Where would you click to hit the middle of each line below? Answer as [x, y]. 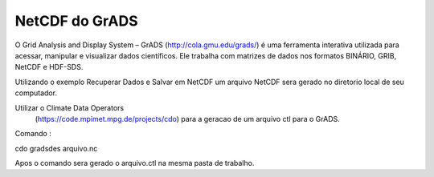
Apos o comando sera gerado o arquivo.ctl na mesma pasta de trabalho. [135, 163]
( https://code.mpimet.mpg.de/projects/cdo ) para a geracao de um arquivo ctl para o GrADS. [188, 119]
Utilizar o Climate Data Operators [70, 107]
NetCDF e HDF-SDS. [49, 67]
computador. [36, 93]
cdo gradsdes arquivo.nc [56, 148]
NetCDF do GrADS [76, 21]
